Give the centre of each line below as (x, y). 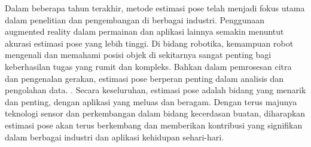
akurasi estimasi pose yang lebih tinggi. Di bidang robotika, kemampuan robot (149, 43)
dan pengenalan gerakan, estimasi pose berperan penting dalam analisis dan (144, 78)
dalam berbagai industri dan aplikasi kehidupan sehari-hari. (115, 137)
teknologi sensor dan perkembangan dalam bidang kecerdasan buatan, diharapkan (155, 113)
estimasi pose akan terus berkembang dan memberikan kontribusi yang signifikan (154, 125)
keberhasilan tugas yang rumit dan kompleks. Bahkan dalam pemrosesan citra (148, 66)
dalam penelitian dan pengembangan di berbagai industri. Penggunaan (135, 19)
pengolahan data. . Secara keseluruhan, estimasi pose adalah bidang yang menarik (155, 90)
